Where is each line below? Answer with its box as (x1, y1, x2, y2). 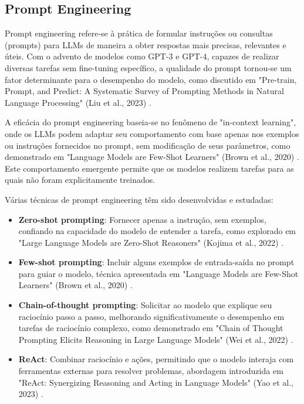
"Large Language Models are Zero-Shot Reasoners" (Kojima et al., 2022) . (18, 236, 284, 248)
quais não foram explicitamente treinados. (5, 173, 156, 186)
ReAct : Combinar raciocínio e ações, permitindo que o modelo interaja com (18, 353, 294, 365)
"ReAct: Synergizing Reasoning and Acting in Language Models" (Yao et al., (18, 376, 293, 388)
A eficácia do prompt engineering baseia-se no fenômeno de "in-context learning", (5, 116, 296, 128)
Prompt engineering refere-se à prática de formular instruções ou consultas (5, 27, 273, 39)
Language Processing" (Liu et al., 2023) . (5, 96, 151, 108)
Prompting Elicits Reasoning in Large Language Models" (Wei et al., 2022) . (18, 333, 293, 345)
